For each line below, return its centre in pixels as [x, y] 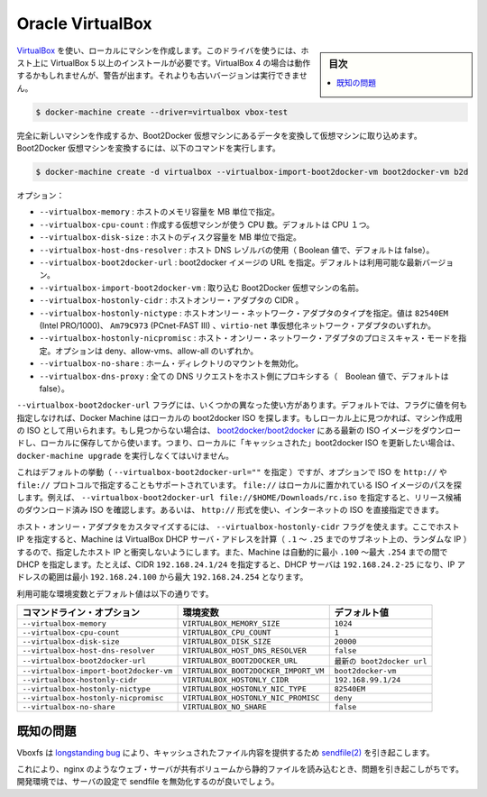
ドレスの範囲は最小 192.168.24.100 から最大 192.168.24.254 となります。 [162, 577]
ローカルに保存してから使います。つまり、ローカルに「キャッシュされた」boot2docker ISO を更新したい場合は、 [250, 443]
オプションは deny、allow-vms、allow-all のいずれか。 [156, 351]
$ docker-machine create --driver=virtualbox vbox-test [162, 112]
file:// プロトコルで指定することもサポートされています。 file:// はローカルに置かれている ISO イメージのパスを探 [239, 485]
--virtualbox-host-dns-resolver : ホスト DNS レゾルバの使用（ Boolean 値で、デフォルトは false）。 [237, 250]
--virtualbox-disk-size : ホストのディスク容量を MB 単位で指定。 [170, 237]
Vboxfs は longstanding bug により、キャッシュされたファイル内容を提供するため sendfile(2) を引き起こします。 [225, 752]
